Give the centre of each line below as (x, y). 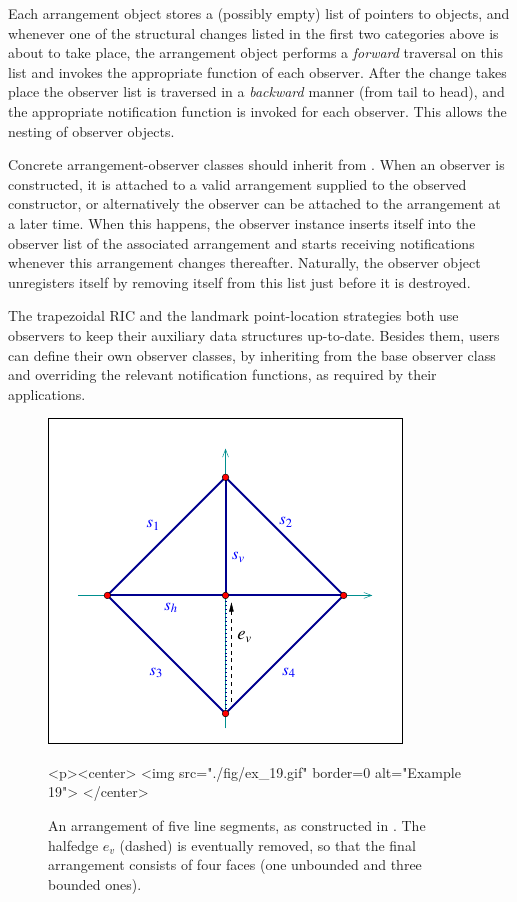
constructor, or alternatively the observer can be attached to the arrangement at (254, 203)
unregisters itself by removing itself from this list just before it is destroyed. (239, 281)
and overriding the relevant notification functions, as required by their (222, 374)
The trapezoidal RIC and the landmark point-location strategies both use (233, 315)
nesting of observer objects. (91, 130)
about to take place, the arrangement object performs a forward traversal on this (256, 52)
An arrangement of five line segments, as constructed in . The (237, 825)
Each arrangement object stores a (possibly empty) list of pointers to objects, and (259, 13)
